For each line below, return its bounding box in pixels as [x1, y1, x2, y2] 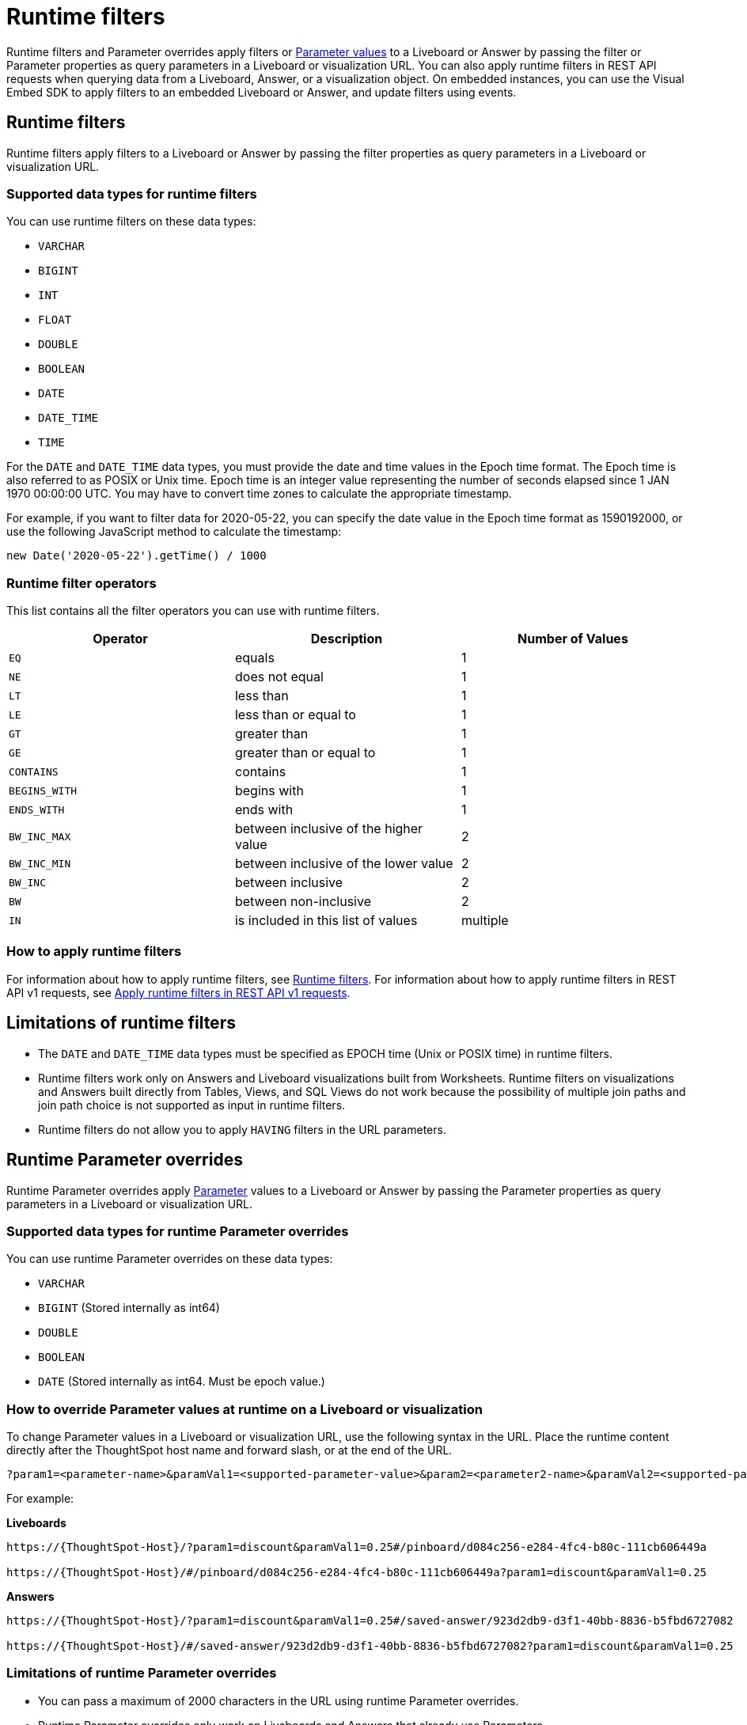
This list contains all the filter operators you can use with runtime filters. [6, 604, 380, 618]
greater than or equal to [234, 745, 376, 761]
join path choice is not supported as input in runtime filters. [38, 1098, 346, 1112]
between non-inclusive [234, 893, 371, 910]
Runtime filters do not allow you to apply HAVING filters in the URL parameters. [38, 1122, 446, 1136]
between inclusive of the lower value [234, 855, 453, 872]
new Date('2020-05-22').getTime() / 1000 [6, 549, 267, 563]
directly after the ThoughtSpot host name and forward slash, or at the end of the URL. [6, 1443, 453, 1458]
